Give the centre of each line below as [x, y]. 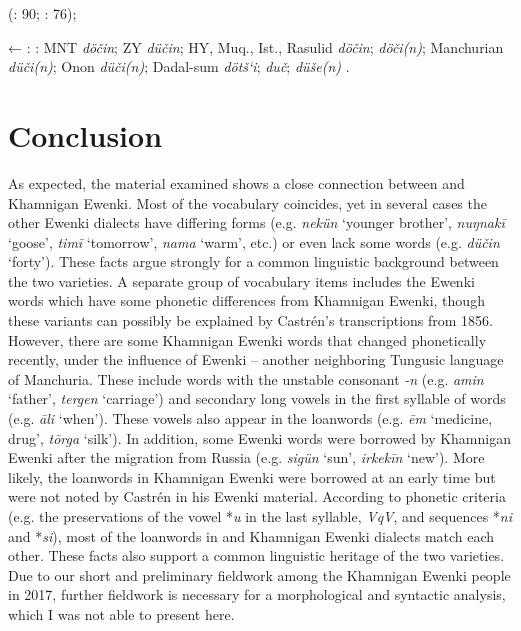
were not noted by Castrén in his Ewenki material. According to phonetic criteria [257, 496]
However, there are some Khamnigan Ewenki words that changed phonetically [247, 339]
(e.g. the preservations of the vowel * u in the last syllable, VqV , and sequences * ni [260, 516]
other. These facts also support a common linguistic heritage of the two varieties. [256, 555]
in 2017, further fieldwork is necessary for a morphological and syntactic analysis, [257, 594]
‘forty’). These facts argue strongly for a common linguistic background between [253, 261]
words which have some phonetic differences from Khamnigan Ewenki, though [246, 300]
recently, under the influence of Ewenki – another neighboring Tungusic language [256, 359]
